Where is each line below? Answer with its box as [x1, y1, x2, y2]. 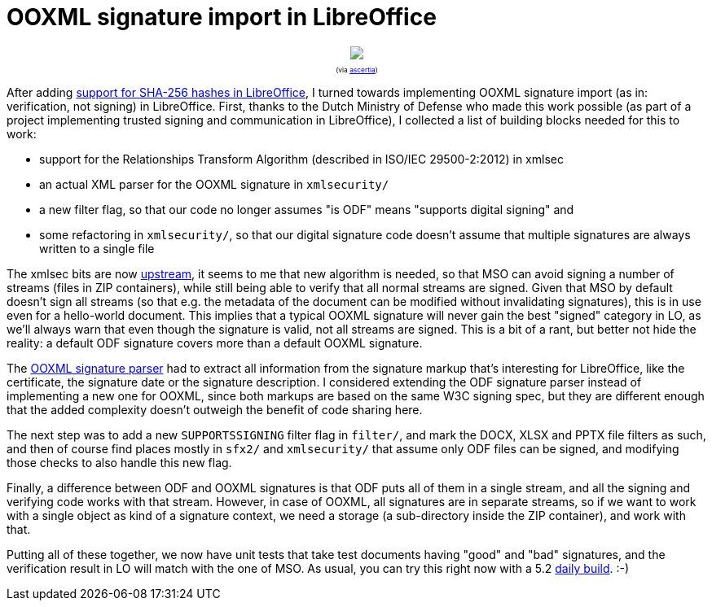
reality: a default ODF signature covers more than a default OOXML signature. [7, 336, 423, 351]
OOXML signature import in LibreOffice [7, 3, 437, 31]
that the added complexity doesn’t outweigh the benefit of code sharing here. [7, 403, 423, 417]
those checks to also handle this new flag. [7, 456, 232, 470]
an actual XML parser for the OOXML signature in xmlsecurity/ [39, 177, 389, 192]
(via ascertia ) [336, 66, 378, 75]
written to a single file [39, 242, 155, 256]
